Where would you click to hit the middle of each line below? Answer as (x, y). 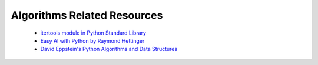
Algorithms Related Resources (87, 15)
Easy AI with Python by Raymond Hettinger (92, 40)
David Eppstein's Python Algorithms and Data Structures (109, 49)
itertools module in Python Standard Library (93, 33)
